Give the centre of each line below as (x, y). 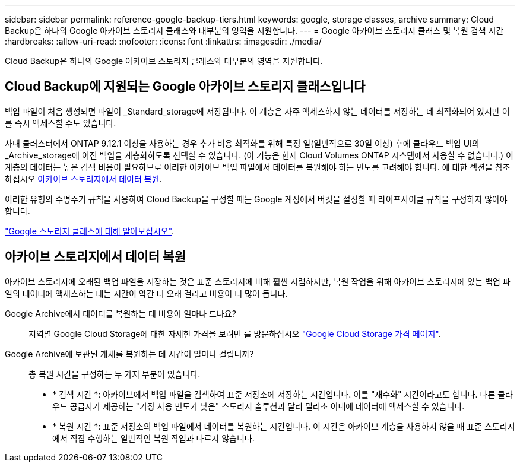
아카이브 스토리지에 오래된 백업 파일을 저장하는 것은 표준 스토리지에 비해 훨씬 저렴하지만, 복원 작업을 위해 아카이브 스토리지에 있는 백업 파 (258, 281)
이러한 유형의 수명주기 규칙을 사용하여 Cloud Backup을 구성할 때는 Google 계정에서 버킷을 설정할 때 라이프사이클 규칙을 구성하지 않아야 (256, 199)
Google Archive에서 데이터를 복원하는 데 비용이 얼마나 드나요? (121, 313)
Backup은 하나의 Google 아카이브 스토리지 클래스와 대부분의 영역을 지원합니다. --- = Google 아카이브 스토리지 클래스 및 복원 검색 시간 (254, 31)
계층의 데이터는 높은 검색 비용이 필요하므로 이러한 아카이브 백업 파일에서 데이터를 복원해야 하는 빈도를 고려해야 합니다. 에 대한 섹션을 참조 (258, 167)
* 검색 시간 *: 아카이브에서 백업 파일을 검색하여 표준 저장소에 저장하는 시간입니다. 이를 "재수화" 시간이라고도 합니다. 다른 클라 (283, 394)
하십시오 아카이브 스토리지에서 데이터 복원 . (83, 179)
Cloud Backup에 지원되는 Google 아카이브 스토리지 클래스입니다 (185, 87)
